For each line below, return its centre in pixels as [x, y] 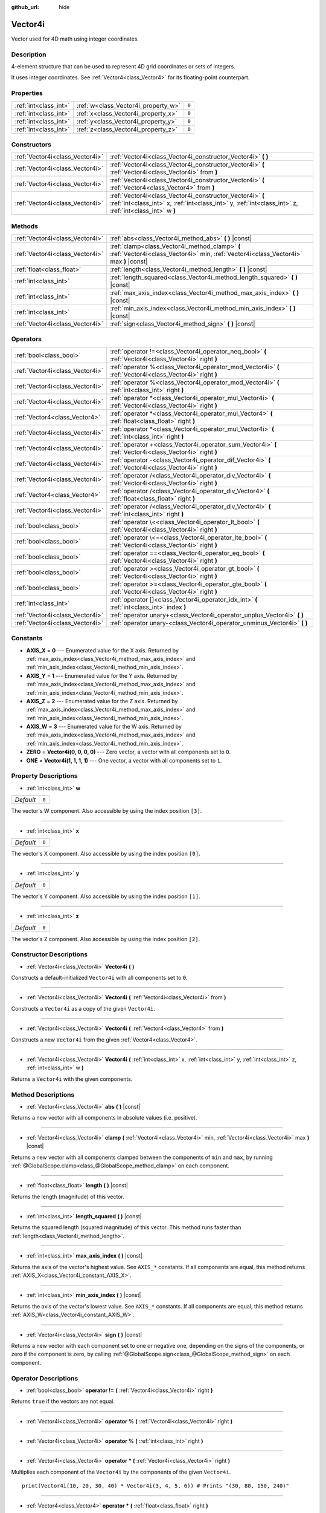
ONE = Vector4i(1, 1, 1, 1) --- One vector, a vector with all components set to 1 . [124, 760]
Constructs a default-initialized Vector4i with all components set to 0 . [100, 978]
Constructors [31, 144]
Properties [27, 93]
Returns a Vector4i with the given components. [72, 1079]
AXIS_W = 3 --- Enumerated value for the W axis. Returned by [104, 727]
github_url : [25, 7]
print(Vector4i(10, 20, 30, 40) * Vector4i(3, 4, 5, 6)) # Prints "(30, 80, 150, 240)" [156, 1486]
